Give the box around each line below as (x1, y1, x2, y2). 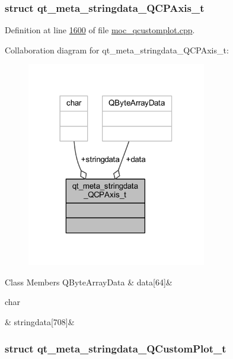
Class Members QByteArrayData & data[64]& (5, 275, 173, 288)
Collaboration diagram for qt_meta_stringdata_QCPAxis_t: (5, 43, 229, 56)
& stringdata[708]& (5, 316, 75, 328)
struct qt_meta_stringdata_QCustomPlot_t (5, 341, 226, 355)
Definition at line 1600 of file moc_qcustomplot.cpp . (5, 24, 195, 36)
